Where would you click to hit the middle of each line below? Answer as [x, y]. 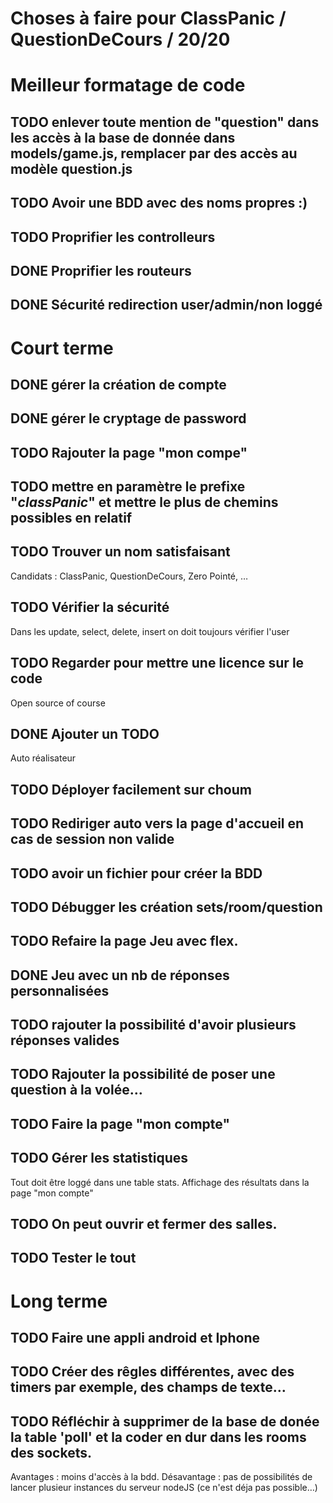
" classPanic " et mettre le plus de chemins [144, 502]
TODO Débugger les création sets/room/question [166, 907]
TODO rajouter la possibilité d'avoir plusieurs [153, 1025]
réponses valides [65, 1040]
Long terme [59, 1301]
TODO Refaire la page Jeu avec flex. [124, 941]
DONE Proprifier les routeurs [101, 270]
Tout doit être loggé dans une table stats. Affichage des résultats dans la [160, 1182]
